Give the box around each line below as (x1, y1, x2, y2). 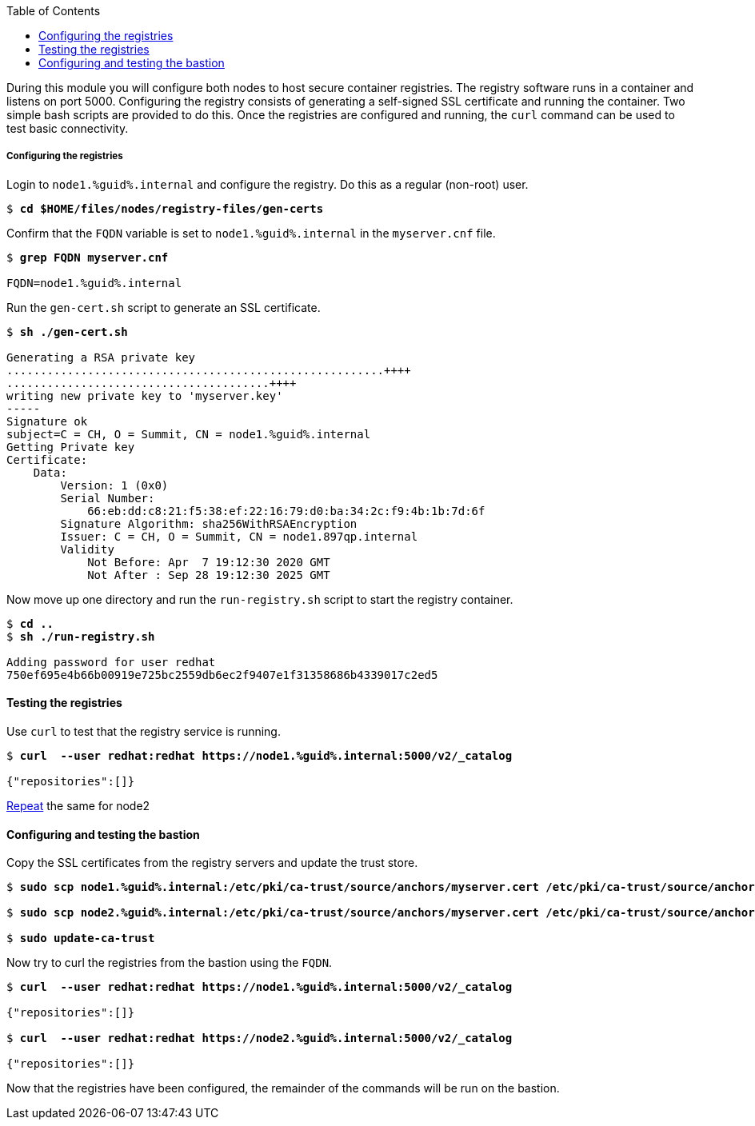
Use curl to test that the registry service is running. (6, 725, 281, 738)
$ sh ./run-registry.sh (6, 629, 155, 643)
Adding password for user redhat (6, 655, 216, 669)
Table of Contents (6, 4, 101, 18)
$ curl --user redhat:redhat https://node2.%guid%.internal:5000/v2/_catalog (6, 1032, 513, 1045)
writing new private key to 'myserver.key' (6, 389, 283, 402)
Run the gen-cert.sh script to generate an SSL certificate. (6, 300, 321, 314)
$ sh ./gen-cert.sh (6, 325, 128, 338)
